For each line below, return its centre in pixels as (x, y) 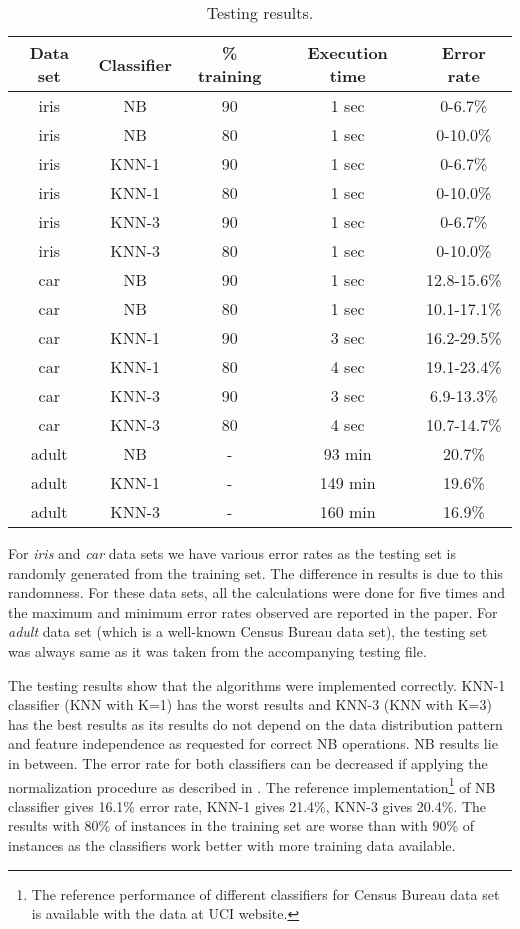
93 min (347, 453)
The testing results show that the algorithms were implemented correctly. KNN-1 (257, 684)
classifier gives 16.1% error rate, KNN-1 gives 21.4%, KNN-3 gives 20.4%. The (247, 805)
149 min (347, 482)
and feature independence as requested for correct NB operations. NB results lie (253, 743)
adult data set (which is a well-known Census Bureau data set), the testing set (248, 631)
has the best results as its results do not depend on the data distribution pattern (255, 723)
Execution (347, 52)
